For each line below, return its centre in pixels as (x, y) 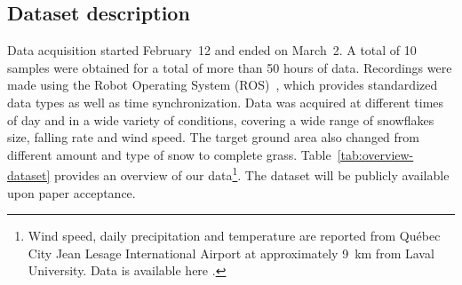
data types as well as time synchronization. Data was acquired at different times (226, 102)
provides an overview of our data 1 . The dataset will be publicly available (251, 174)
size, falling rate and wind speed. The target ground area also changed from (213, 137)
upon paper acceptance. (72, 192)
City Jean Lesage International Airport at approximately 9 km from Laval (231, 253)
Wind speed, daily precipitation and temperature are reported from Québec (234, 236)
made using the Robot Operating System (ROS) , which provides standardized (223, 85)
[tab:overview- (375, 154)
